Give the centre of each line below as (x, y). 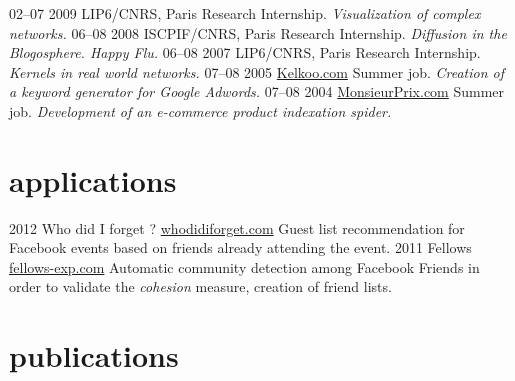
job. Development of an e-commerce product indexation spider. (200, 110)
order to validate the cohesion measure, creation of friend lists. (200, 286)
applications (93, 179)
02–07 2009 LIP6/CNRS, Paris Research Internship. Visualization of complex (245, 13)
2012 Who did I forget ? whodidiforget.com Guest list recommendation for (237, 227)
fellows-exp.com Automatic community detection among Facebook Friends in (244, 266)
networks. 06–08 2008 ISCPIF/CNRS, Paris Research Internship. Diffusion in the (258, 32)
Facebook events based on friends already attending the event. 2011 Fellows (240, 247)
